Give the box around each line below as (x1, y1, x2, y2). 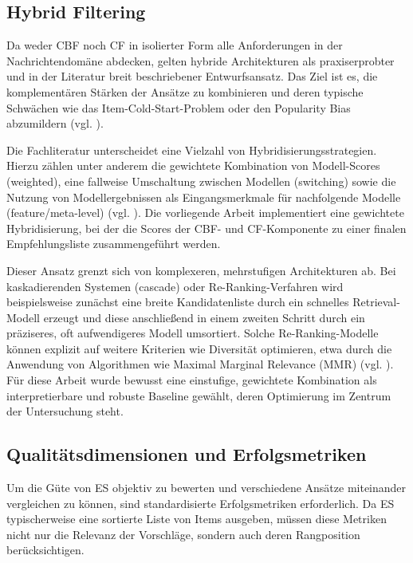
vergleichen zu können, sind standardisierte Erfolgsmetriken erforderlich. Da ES (6, 494, 395, 511)
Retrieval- (352, 293, 400, 310)
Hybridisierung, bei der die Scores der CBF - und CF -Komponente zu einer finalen (6, 219, 407, 236)
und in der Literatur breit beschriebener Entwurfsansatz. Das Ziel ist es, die (6, 68, 378, 85)
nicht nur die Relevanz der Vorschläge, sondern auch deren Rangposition (6, 526, 360, 542)
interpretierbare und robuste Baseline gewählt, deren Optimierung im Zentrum (6, 387, 391, 404)
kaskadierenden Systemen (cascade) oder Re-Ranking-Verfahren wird (6, 278, 344, 294)
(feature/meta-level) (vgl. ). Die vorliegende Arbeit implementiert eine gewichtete (6, 204, 404, 221)
